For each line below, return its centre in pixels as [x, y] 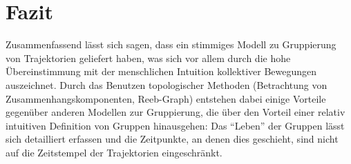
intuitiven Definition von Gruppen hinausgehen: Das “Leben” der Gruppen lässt [175, 125]
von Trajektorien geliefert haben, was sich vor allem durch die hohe [148, 58]
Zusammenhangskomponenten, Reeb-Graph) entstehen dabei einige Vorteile [166, 98]
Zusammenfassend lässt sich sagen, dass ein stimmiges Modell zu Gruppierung [171, 44]
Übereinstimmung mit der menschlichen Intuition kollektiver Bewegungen [161, 71]
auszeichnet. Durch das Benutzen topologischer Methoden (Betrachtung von [167, 84]
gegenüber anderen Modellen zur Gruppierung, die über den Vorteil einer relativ [175, 112]
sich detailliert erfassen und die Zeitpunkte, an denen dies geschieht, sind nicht [172, 139]
